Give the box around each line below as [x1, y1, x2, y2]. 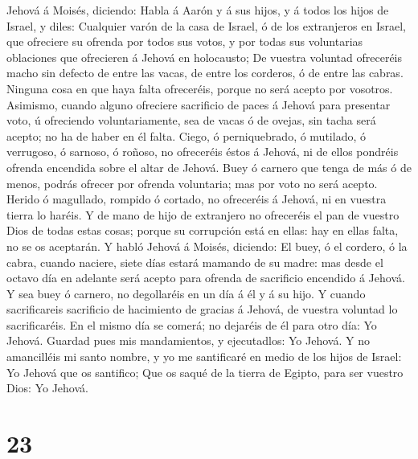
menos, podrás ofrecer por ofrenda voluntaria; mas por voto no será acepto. [6, 174, 378, 191]
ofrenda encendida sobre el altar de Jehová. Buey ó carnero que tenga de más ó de [6, 158, 412, 175]
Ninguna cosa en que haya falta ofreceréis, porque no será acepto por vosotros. [6, 80, 393, 96]
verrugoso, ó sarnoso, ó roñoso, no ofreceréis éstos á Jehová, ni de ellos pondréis [6, 143, 399, 160]
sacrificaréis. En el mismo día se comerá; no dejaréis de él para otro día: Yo [6, 316, 377, 333]
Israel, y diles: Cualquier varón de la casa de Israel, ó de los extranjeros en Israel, [6, 17, 406, 34]
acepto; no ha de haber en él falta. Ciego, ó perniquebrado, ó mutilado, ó [6, 127, 366, 144]
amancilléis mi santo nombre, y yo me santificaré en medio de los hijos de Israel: [6, 348, 402, 365]
